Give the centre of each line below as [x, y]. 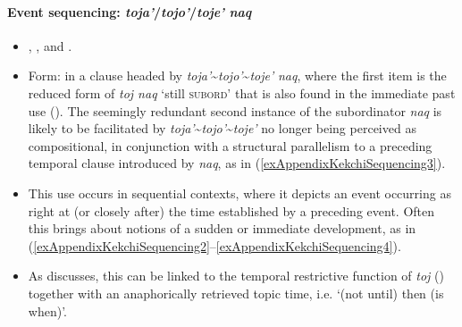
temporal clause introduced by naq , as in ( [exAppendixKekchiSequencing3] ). [237, 163]
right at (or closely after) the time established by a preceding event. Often [231, 210]
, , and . [50, 45]
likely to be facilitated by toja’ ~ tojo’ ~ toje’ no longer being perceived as [222, 128]
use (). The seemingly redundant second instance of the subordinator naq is [235, 110]
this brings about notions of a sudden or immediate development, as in [222, 228]
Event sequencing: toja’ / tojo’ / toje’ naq [130, 11]
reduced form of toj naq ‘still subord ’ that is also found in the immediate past [242, 92]
